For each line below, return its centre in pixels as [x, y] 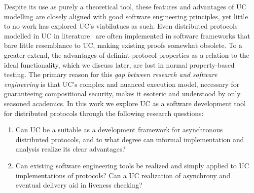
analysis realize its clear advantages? [71, 149]
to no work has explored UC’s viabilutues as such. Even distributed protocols [121, 26]
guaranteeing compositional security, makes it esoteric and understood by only [122, 94]
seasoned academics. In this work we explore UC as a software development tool [125, 103]
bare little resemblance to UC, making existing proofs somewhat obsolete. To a [123, 45]
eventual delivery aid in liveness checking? [79, 185]
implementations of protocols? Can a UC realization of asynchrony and [123, 175]
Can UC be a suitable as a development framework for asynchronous [119, 130]
